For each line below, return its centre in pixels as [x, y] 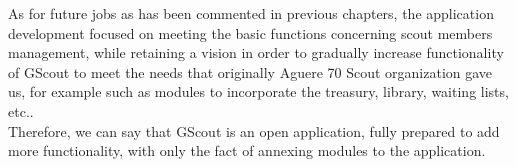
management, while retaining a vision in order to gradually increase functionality [256, 52]
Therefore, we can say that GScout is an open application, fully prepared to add [254, 130]
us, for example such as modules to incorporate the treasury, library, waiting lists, [258, 91]
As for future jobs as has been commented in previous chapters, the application [251, 13]
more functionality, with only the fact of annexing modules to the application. [247, 150]
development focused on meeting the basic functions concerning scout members [250, 32]
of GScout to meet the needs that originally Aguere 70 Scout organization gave [250, 71]
